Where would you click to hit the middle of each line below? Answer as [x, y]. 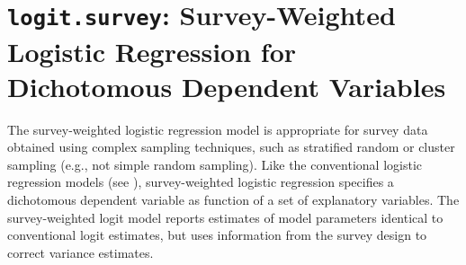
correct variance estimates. [81, 252]
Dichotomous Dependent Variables [227, 86]
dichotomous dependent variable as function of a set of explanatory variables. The [233, 199]
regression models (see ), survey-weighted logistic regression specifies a [201, 182]
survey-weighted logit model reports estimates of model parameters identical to [225, 217]
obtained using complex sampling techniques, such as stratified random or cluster [231, 147]
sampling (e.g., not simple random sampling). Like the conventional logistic [215, 164]
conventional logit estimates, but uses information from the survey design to [217, 235]
